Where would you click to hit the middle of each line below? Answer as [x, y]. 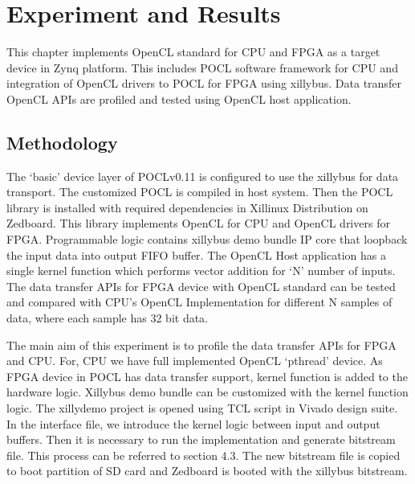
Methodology [62, 142]
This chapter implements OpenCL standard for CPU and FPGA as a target [193, 52]
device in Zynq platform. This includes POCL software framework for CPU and [202, 67]
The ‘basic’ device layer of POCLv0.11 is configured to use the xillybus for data [203, 176]
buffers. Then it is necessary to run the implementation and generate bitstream [201, 439]
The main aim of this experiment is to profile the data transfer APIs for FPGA [201, 345]
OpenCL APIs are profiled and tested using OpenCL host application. [179, 98]
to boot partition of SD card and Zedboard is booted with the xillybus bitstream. [207, 471]
